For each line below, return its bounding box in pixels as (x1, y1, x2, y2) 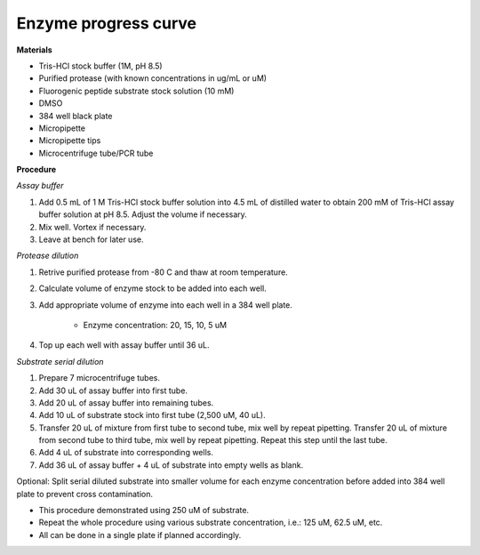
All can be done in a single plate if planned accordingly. (38, 529, 242, 540)
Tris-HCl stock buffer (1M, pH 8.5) (38, 60, 164, 71)
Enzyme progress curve (16, 13, 197, 33)
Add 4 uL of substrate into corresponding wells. (38, 447, 213, 458)
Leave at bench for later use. (38, 234, 144, 245)
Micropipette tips (38, 135, 101, 146)
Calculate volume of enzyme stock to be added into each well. (38, 283, 267, 294)
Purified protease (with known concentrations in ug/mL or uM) (38, 73, 267, 84)
